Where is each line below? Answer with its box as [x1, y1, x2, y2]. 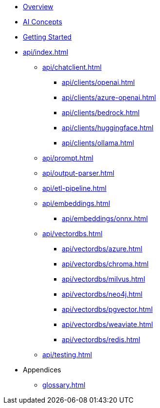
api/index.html [23, 48, 69, 56]
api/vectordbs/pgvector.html [62, 305, 153, 313]
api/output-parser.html [42, 169, 115, 177]
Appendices [23, 366, 61, 374]
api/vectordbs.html [42, 229, 103, 238]
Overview [23, 2, 53, 11]
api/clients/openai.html [62, 78, 135, 86]
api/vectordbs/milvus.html [62, 275, 145, 283]
